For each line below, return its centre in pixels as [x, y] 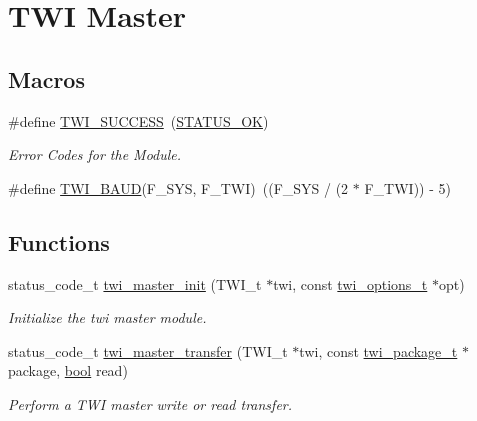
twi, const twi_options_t [350, 283]
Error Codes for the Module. [95, 154]
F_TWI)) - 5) [407, 187]
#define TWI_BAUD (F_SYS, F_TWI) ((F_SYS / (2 [178, 187]
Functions [59, 241]
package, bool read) [68, 370]
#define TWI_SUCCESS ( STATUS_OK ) [138, 120]
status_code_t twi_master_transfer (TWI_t [148, 350]
